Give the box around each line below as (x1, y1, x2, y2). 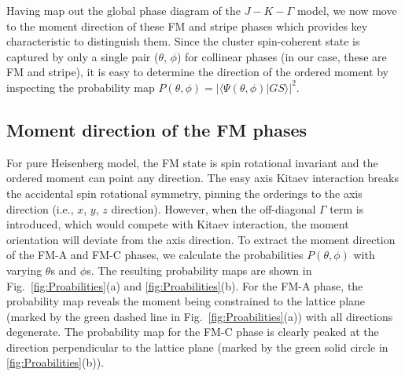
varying (6, 261, 42, 278)
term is (330, 200, 364, 217)
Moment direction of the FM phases (6, 117, 307, 141)
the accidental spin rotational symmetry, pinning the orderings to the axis (6, 184, 363, 201)
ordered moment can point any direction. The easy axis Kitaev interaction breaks (6, 170, 399, 186)
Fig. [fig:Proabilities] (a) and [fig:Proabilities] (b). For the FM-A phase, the (6, 277, 363, 294)
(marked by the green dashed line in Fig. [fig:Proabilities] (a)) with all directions (6, 308, 393, 324)
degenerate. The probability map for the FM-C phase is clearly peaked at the (6, 323, 379, 340)
